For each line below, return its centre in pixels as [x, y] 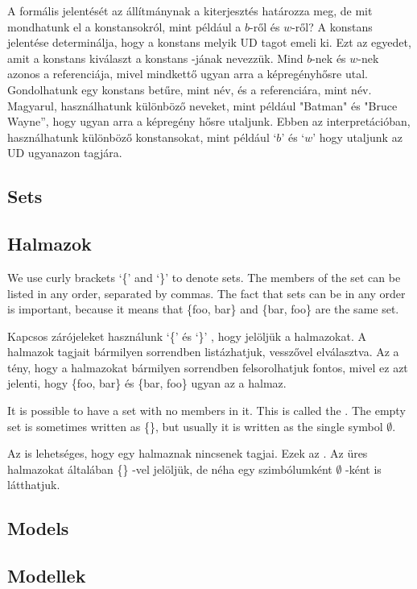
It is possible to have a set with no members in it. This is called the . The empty [206, 411]
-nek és [329, 58]
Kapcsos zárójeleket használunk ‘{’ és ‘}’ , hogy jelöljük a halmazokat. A [187, 336]
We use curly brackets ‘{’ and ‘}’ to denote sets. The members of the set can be [204, 277]
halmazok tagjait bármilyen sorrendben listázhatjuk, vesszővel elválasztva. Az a [203, 352]
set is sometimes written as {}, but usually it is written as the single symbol [195, 426]
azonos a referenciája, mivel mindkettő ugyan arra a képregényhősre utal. [188, 74]
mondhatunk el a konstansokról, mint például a [124, 26]
